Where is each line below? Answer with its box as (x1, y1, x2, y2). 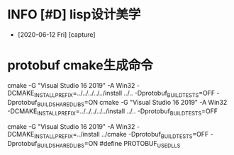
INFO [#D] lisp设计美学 (7, 6, 141, 23)
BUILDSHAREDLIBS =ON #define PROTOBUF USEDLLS (36, 139, 181, 149)
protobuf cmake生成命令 (7, 57, 154, 74)
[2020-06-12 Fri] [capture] (17, 30, 96, 39)
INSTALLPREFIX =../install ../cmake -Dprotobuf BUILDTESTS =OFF (34, 130, 209, 140)
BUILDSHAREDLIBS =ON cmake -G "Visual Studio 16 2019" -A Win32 (36, 98, 228, 108)
